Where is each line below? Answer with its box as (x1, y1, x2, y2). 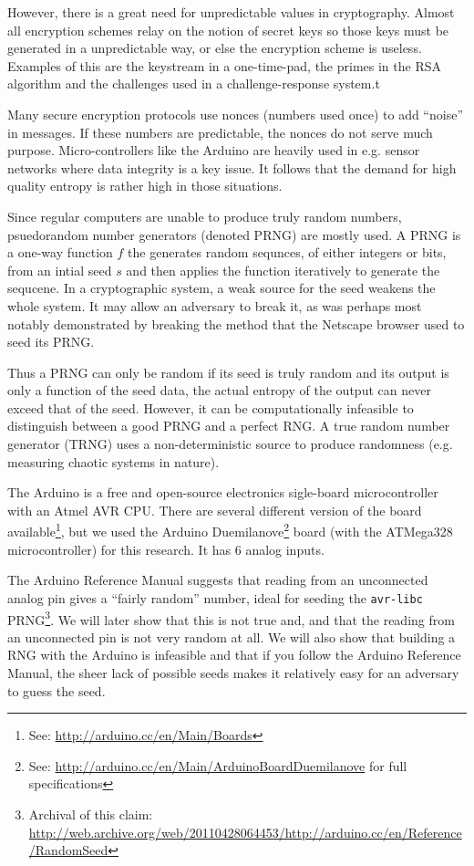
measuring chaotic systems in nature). (7, 452, 220, 471)
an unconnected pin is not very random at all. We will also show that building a (7, 627, 456, 646)
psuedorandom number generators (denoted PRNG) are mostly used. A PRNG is (7, 224, 461, 244)
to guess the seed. (7, 681, 106, 700)
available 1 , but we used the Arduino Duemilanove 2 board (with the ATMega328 (7, 519, 453, 541)
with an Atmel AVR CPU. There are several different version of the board (7, 500, 422, 519)
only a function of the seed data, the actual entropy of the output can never (7, 381, 431, 400)
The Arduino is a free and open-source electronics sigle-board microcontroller (7, 483, 438, 502)
